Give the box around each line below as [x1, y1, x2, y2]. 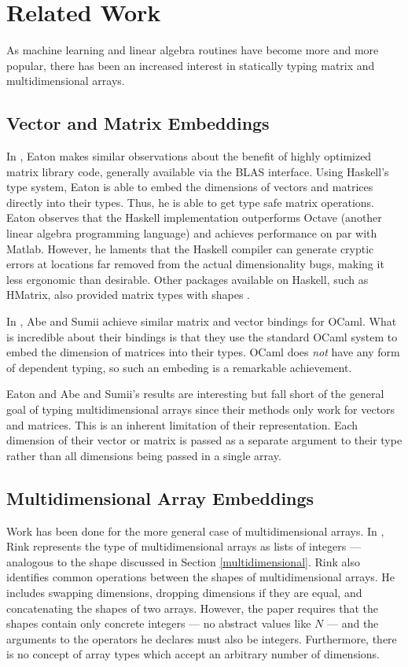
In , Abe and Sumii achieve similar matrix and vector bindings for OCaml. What [6, 313, 397, 330]
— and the [326, 615, 379, 632]
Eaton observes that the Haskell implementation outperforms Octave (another [6, 209, 382, 226]
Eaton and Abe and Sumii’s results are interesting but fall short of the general [6, 385, 384, 402]
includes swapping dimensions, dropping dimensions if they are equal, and [6, 584, 362, 600]
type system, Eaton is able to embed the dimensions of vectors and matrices [6, 179, 373, 195]
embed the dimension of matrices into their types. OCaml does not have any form [6, 344, 400, 360]
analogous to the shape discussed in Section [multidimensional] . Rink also [6, 553, 360, 569]
